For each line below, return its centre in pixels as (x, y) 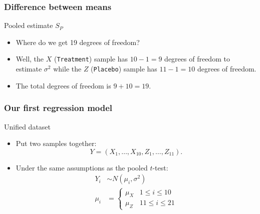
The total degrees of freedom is (63, 85)
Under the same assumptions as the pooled (82, 167)
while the (67, 69)
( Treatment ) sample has (91, 59)
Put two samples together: (56, 143)
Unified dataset (28, 126)
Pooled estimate (29, 25)
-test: (160, 167)
